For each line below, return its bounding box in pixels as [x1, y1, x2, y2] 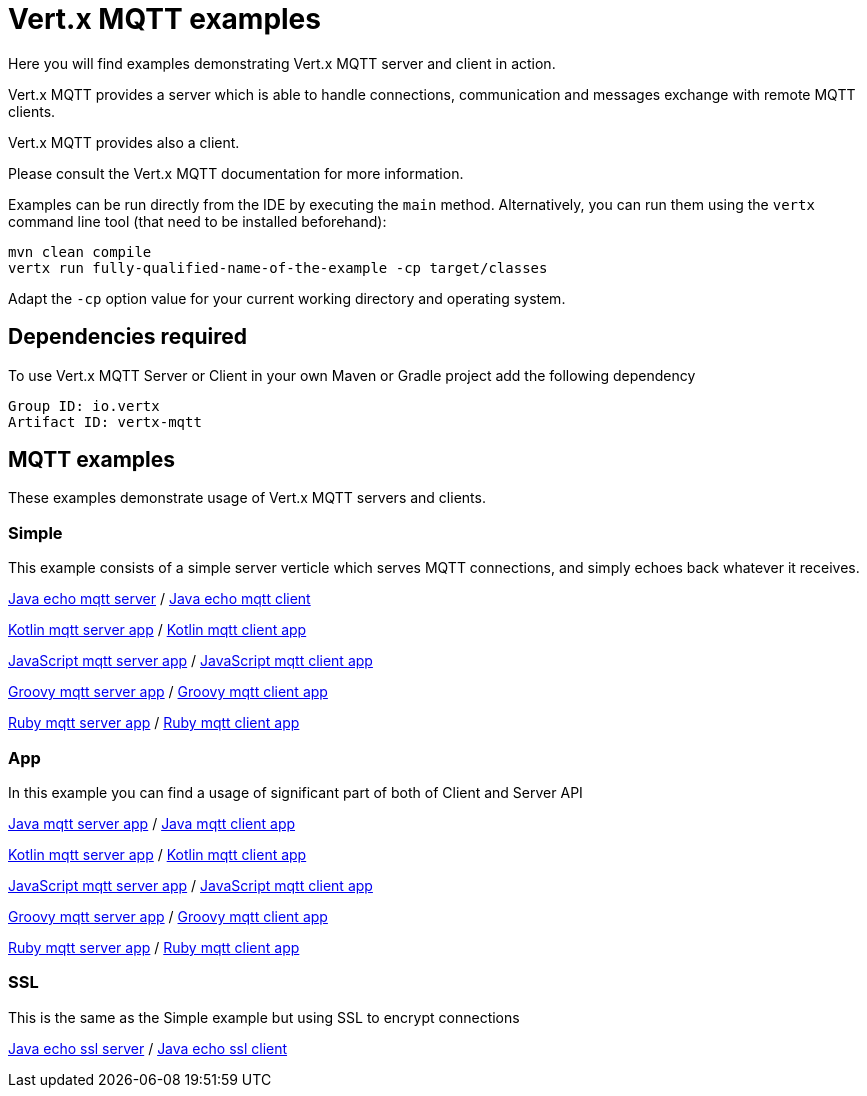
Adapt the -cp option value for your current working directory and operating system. [8, 289, 566, 307]
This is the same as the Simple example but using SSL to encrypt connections [8, 1008, 520, 1026]
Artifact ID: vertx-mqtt [8, 413, 202, 430]
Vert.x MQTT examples [8, 2, 321, 36]
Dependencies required [8, 324, 247, 350]
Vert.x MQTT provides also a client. [8, 133, 240, 151]
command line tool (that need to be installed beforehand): [8, 212, 387, 230]
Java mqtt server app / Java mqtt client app [8, 814, 296, 832]
